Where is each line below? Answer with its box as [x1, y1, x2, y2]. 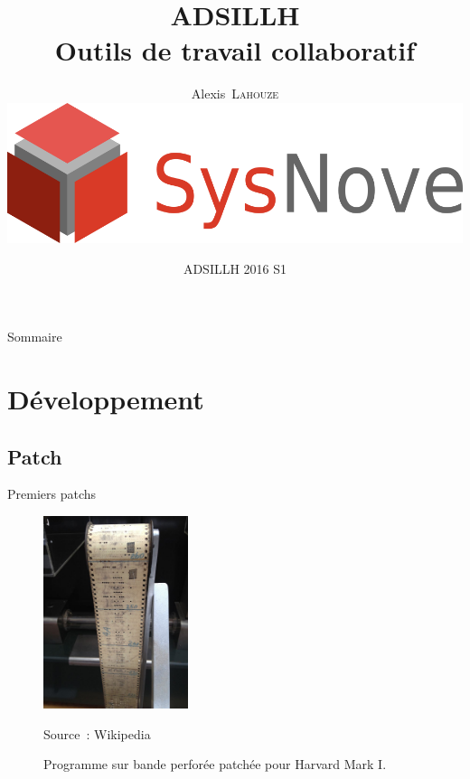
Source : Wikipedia [43, 724, 151, 743]
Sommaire [7, 327, 62, 346]
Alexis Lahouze [191, 84, 279, 103]
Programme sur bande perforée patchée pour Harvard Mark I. [43, 755, 387, 774]
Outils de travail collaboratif [54, 32, 416, 69]
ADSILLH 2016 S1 [183, 258, 287, 277]
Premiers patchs [7, 484, 97, 503]
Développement [7, 380, 204, 417]
